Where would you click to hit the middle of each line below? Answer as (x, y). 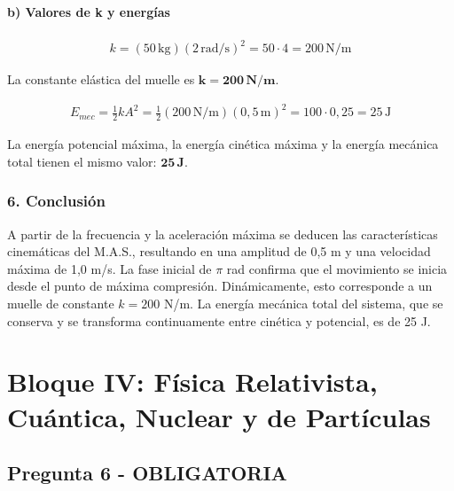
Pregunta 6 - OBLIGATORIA (147, 473)
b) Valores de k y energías (89, 11)
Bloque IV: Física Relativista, (192, 382)
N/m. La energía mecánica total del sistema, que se (303, 304)
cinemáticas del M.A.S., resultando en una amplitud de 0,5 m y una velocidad (219, 251)
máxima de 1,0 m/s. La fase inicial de (110, 268)
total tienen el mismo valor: (82, 161)
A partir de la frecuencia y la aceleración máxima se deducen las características (223, 234)
